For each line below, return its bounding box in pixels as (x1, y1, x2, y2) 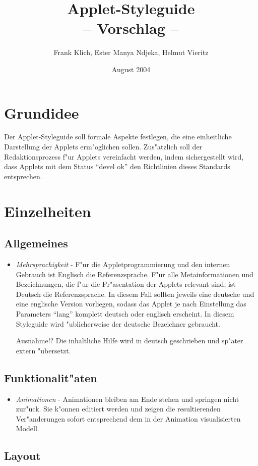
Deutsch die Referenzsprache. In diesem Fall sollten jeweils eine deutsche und (16, 288, 254, 299)
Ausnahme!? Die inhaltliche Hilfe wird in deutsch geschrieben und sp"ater (16, 335, 243, 346)
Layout (4, 448, 41, 463)
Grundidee (4, 102, 79, 123)
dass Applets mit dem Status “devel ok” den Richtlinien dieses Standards (4, 161, 230, 172)
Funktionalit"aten (4, 370, 97, 385)
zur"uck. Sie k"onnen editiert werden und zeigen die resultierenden (16, 403, 221, 414)
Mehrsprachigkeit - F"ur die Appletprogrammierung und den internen (16, 258, 230, 269)
